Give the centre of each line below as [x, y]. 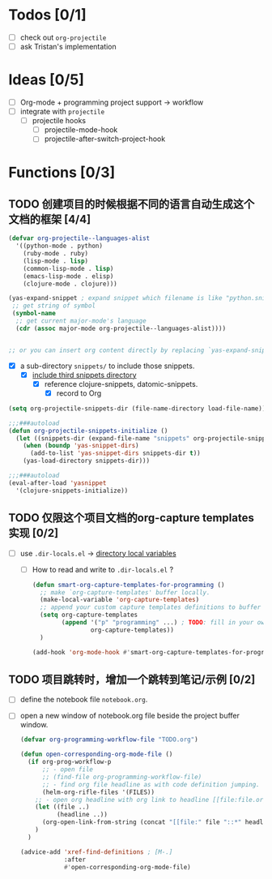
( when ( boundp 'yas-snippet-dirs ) [81, 446]
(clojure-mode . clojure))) [70, 284]
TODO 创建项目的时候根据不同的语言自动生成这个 [132, 204]
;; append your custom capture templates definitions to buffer [150, 607]
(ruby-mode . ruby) [56, 254]
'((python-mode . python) [59, 246]
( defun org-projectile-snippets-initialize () [88, 431]
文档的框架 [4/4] [50, 219]
